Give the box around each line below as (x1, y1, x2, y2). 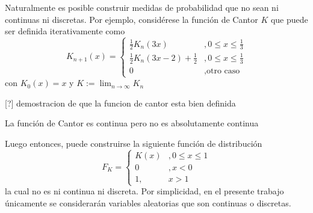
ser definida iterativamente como (5, 25, 125, 37)
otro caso (206, 66, 240, 75)
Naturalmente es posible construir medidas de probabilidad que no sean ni (5, 1, 279, 13)
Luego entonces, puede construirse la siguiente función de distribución (5, 137, 262, 149)
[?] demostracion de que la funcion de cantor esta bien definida (5, 96, 236, 109)
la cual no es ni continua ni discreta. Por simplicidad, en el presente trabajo (5, 185, 284, 197)
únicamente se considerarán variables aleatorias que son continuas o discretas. (5, 196, 291, 209)
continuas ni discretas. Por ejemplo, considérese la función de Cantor (5, 13, 258, 25)
